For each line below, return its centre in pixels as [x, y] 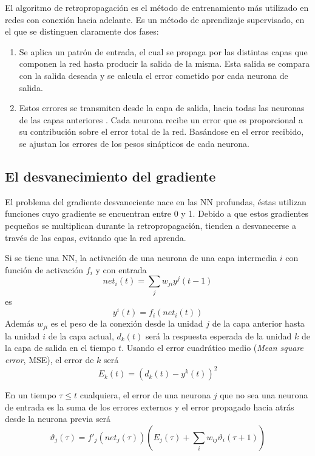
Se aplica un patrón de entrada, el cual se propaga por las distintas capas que [163, 51]
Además [20, 323]
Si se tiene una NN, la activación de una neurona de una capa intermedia [141, 258]
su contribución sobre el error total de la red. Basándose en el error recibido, [161, 131]
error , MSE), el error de [49, 360]
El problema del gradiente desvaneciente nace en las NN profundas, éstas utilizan [156, 201]
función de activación [44, 269]
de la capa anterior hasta [258, 323]
